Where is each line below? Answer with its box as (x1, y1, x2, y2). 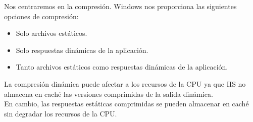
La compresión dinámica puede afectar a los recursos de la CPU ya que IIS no (4, 78, 246, 89)
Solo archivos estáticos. (16, 28, 87, 38)
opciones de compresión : (4, 11, 79, 21)
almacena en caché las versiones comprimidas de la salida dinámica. (4, 88, 213, 99)
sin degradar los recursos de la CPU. (4, 108, 117, 118)
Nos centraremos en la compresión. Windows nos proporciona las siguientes (4, 1, 237, 11)
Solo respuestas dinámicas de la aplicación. (16, 44, 148, 55)
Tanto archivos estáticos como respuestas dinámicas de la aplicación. (16, 62, 228, 72)
